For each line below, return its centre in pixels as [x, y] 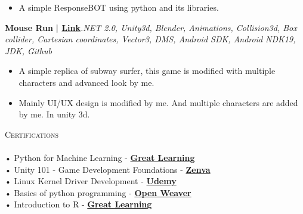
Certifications [32, 134]
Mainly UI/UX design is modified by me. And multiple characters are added [158, 102]
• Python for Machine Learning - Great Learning [100, 157]
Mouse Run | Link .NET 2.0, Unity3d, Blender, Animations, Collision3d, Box [151, 27]
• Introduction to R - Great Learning [78, 204]
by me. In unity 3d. [54, 114]
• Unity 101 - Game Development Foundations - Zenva [108, 169]
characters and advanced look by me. [86, 82]
